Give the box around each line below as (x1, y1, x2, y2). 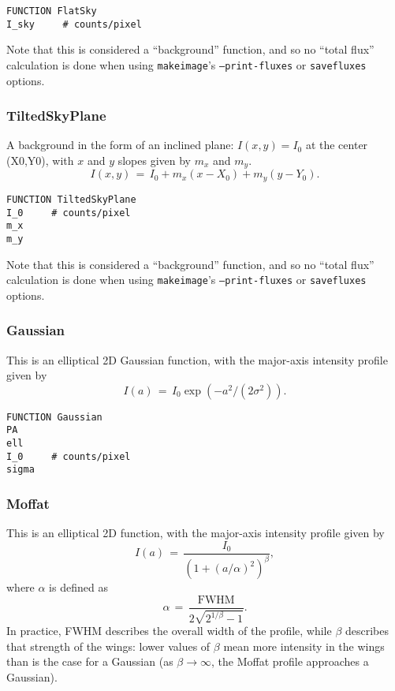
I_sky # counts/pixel (6, 18, 142, 30)
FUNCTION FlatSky (6, 6, 97, 17)
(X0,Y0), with (6, 151, 74, 168)
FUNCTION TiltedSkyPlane (6, 193, 136, 205)
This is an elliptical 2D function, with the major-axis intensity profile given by (6, 525, 385, 541)
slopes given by (117, 151, 192, 168)
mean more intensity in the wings (223, 637, 385, 654)
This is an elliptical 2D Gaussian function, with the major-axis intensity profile (6, 351, 388, 368)
